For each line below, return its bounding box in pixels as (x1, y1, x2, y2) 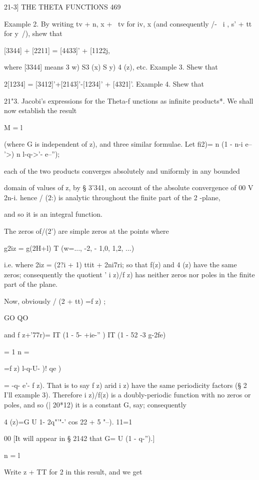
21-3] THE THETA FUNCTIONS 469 (4, 2, 121, 12)
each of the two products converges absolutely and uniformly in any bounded (4, 165, 240, 176)
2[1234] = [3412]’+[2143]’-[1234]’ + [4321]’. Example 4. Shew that (4, 78, 204, 89)
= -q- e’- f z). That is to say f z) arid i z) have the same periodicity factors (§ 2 (4, 379, 247, 390)
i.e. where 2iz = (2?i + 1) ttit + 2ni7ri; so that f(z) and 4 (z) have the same (4, 259, 237, 270)
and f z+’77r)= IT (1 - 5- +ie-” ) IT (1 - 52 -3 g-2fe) (4, 329, 166, 340)
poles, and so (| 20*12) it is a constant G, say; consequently (4, 399, 186, 410)
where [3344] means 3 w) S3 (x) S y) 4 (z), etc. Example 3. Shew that (4, 62, 218, 72)
